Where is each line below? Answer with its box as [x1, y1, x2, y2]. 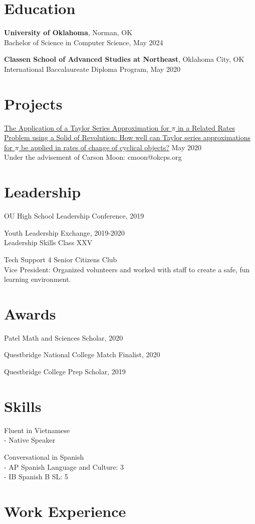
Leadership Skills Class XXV [4, 237, 93, 248]
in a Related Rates [177, 122, 235, 133]
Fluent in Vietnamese [4, 425, 70, 435]
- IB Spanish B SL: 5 [4, 471, 68, 482]
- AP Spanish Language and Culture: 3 [4, 461, 124, 472]
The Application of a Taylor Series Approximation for [4, 122, 169, 133]
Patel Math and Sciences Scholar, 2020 [4, 332, 123, 343]
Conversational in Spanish [4, 451, 84, 462]
